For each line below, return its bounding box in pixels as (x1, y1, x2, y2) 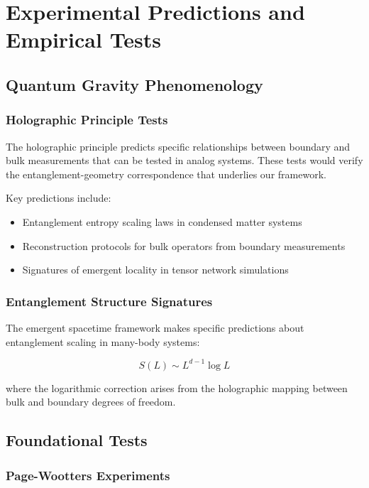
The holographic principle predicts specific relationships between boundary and (6, 139, 351, 153)
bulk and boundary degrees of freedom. (6, 394, 176, 409)
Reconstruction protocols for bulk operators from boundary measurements (22, 238, 346, 253)
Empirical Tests (6, 25, 162, 54)
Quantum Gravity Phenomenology (6, 73, 263, 95)
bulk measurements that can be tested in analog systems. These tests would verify (6, 153, 363, 168)
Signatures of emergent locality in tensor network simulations (22, 262, 289, 277)
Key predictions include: (6, 190, 111, 205)
